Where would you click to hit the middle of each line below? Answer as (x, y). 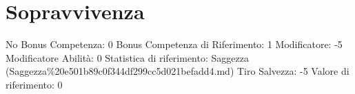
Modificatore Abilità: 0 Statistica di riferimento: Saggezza (127, 57)
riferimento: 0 (34, 84)
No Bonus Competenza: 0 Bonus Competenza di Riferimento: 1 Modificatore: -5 (174, 44)
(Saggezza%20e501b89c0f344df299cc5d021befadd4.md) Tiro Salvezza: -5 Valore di (177, 71)
